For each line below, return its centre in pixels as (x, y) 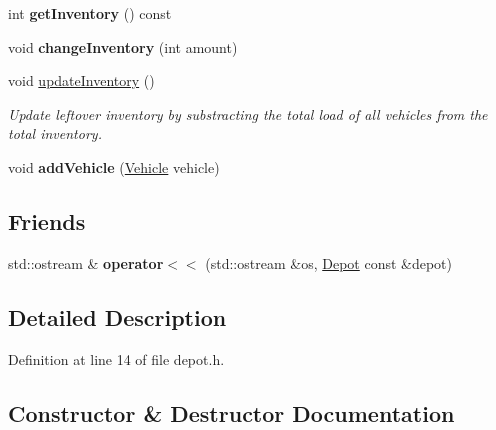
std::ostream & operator (86, 262)
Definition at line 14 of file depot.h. (116, 358)
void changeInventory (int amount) (123, 46)
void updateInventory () (81, 80)
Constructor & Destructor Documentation (231, 412)
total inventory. (55, 133)
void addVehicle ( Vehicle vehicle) (114, 166)
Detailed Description (117, 316)
